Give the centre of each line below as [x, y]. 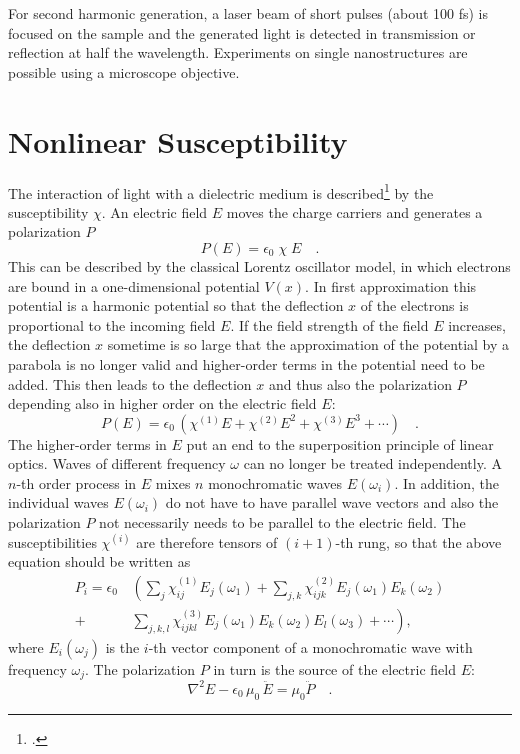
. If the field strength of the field [329, 324]
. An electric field [154, 211]
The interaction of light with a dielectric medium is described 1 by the [221, 191]
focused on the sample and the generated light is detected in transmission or [242, 32]
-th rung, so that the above [418, 541]
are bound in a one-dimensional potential [134, 285]
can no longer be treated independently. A [372, 463]
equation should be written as [99, 561]
